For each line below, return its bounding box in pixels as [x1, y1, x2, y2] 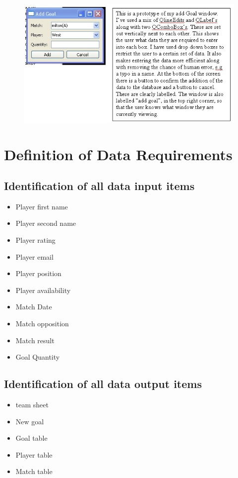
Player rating [15, 235, 56, 245]
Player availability [15, 285, 71, 295]
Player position [15, 268, 61, 279]
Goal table [15, 433, 48, 443]
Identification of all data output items [4, 376, 202, 391]
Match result [15, 335, 55, 345]
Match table [15, 466, 53, 477]
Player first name [15, 201, 68, 211]
